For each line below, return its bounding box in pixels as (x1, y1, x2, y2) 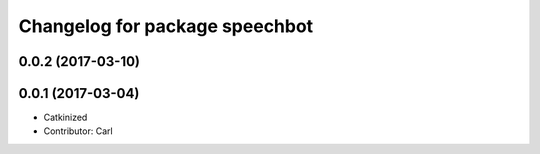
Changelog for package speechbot (18, 15, 314, 37)
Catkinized (43, 111, 88, 124)
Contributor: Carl (43, 125, 114, 137)
